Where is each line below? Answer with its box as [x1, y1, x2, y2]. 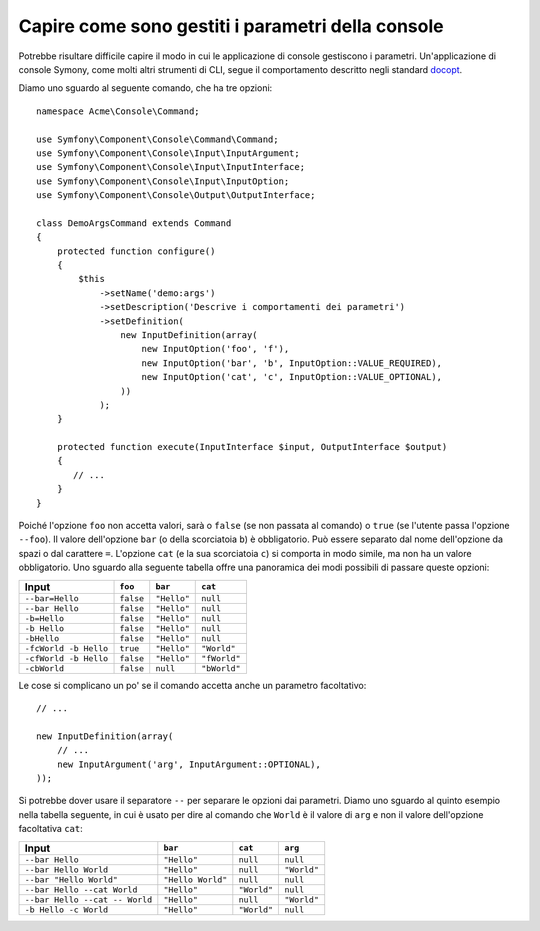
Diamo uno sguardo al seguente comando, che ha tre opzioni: [18, 82, 273, 94]
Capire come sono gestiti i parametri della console [18, 15, 444, 37]
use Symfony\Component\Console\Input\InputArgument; [36, 147, 300, 159]
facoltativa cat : [18, 823, 84, 835]
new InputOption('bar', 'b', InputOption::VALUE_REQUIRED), [141, 357, 443, 369]
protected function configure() [56, 245, 216, 257]
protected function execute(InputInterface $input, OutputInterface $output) [56, 441, 448, 453]
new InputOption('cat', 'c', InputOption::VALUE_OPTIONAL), [141, 371, 443, 383]
